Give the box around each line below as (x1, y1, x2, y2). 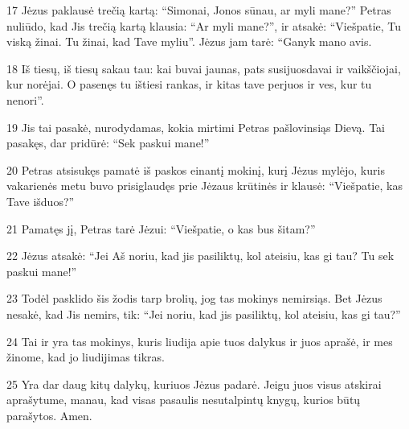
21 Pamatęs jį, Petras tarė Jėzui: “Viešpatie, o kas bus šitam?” (6, 220, 316, 237)
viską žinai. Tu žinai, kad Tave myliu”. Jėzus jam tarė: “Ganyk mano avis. (6, 33, 372, 50)
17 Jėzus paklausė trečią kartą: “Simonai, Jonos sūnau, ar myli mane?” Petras (6, 2, 391, 18)
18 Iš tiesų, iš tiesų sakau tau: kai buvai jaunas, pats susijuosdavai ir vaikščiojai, (6, 60, 401, 76)
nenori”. (6, 91, 44, 108)
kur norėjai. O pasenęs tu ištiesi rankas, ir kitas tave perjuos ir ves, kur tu (6, 76, 372, 93)
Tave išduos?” (6, 192, 75, 209)
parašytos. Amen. (6, 406, 92, 423)
